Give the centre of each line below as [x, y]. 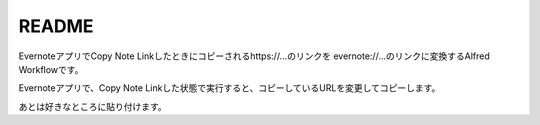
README [56, 26]
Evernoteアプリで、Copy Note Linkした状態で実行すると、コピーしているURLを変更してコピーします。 [229, 88]
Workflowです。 [51, 69]
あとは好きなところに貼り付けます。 [92, 106]
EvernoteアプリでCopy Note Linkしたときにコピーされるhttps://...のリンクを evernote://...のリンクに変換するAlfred [254, 56]
